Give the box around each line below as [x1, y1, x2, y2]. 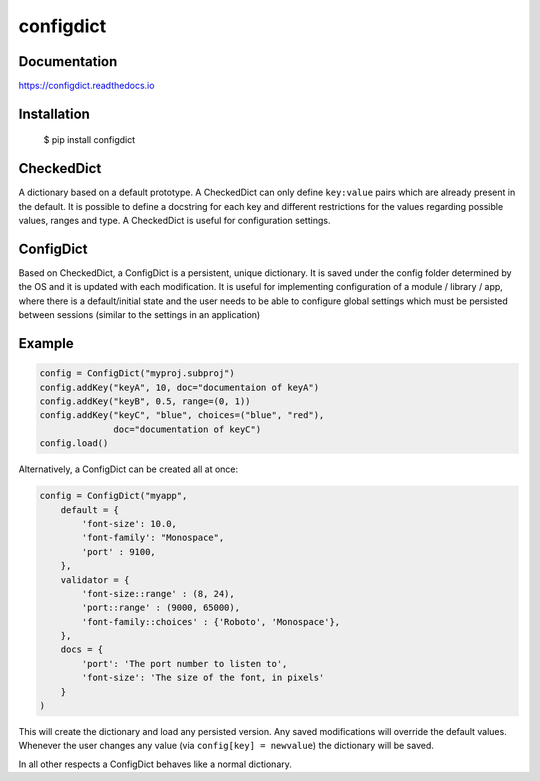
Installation [18, 105, 90, 122]
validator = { [60, 574, 130, 585]
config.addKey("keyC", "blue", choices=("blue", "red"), [39, 410, 325, 421]
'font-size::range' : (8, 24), [81, 588, 235, 599]
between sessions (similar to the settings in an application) [18, 309, 261, 321]
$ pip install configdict [43, 134, 136, 146]
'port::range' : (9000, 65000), [81, 602, 240, 614]
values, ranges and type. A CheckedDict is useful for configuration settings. [18, 215, 331, 227]
